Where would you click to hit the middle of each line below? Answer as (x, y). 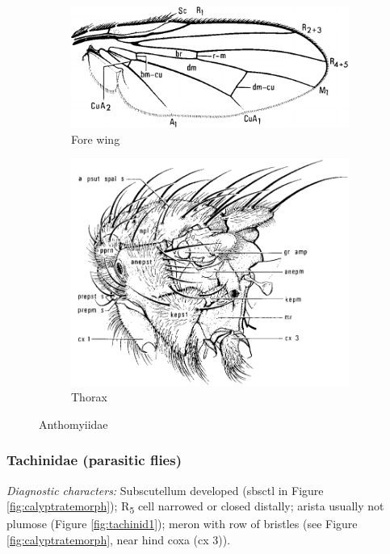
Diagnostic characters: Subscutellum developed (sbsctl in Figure (165, 490)
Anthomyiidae (73, 424)
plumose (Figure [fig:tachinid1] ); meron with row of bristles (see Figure (182, 524)
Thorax (89, 397)
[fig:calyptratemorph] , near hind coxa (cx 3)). (119, 540)
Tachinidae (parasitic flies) (94, 460)
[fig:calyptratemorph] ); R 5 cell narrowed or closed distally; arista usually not (195, 507)
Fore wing (96, 138)
